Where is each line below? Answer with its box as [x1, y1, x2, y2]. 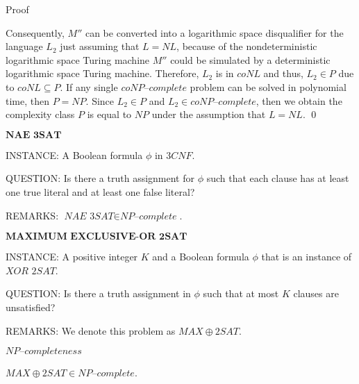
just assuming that [60, 39, 140, 53]
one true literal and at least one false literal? [6, 184, 195, 199]
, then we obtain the [256, 93, 342, 108]
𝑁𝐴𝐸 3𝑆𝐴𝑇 [64, 211, 114, 222]
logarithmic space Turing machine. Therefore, [6, 66, 199, 81]
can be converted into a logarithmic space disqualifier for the [85, 25, 344, 40]
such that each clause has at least [206, 171, 349, 185]
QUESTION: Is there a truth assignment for [6, 171, 194, 185]
